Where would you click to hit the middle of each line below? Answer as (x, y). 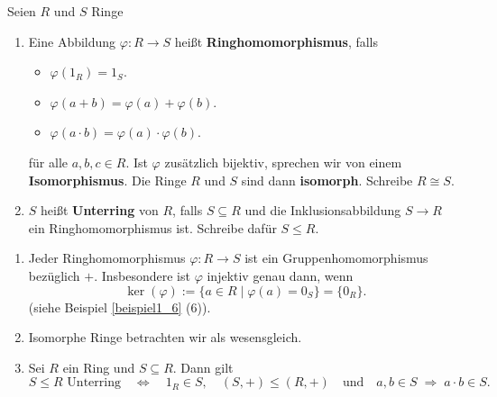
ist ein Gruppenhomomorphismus (336, 258)
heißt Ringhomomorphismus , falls (276, 41)
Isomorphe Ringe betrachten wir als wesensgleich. (165, 337)
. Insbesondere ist (142, 275)
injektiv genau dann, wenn (280, 275)
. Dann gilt (203, 367)
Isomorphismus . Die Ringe (107, 180)
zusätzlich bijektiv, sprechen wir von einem (283, 162)
